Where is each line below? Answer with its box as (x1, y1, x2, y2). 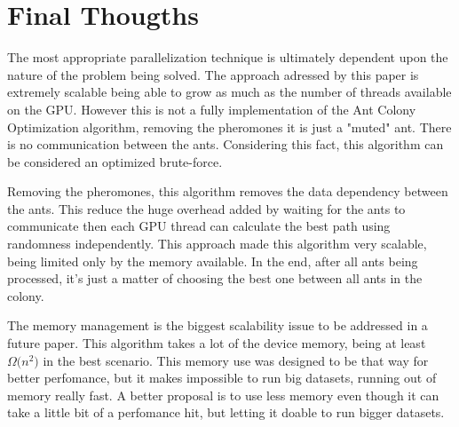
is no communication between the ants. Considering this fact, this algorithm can (7, 135, 444, 154)
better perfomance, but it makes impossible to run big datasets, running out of (7, 368, 437, 387)
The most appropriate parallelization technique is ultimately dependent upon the (7, 48, 448, 67)
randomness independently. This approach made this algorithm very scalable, (7, 234, 427, 253)
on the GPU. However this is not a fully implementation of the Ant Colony (7, 99, 416, 118)
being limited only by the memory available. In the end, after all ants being (7, 251, 418, 270)
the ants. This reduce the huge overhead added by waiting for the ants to (7, 199, 406, 217)
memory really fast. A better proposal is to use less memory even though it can (7, 385, 439, 404)
